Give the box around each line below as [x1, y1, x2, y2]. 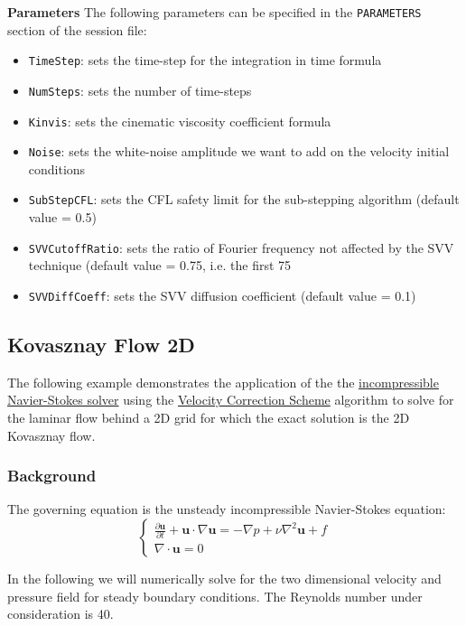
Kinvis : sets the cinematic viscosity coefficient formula [28, 111, 331, 130]
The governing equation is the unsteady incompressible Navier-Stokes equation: [7, 500, 446, 519]
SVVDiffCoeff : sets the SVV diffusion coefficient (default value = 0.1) [28, 285, 416, 304]
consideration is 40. [7, 604, 114, 623]
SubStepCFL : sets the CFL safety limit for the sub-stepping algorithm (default [28, 190, 460, 209]
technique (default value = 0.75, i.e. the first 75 [28, 256, 292, 275]
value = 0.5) [28, 208, 97, 227]
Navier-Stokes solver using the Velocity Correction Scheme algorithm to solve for [7, 390, 454, 409]
